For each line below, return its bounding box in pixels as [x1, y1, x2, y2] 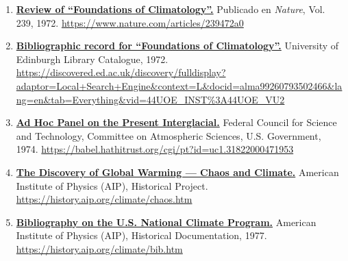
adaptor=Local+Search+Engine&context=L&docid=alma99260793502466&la [16, 78, 343, 92]
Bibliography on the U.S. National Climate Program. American [16, 214, 316, 229]
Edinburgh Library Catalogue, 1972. [16, 51, 169, 66]
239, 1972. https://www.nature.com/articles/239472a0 [16, 15, 244, 29]
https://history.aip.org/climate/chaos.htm [16, 192, 192, 206]
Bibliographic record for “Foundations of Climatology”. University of [16, 38, 339, 53]
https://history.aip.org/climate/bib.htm [16, 241, 183, 256]
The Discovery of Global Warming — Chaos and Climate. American [16, 164, 339, 179]
